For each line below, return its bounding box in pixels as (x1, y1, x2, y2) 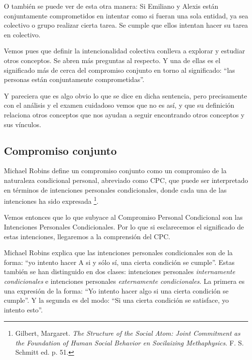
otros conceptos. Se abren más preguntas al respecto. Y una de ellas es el (4, 55, 220, 65)
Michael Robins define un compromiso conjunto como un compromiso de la (4, 165, 227, 176)
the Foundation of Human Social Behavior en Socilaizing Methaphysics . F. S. (15, 337, 244, 347)
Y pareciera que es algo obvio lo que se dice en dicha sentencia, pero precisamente (4, 90, 247, 100)
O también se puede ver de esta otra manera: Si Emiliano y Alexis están (4, 1, 219, 11)
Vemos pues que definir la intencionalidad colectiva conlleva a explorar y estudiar (4, 46, 245, 56)
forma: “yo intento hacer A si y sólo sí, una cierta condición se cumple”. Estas (4, 257, 235, 267)
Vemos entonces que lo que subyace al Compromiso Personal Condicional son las (4, 212, 243, 222)
